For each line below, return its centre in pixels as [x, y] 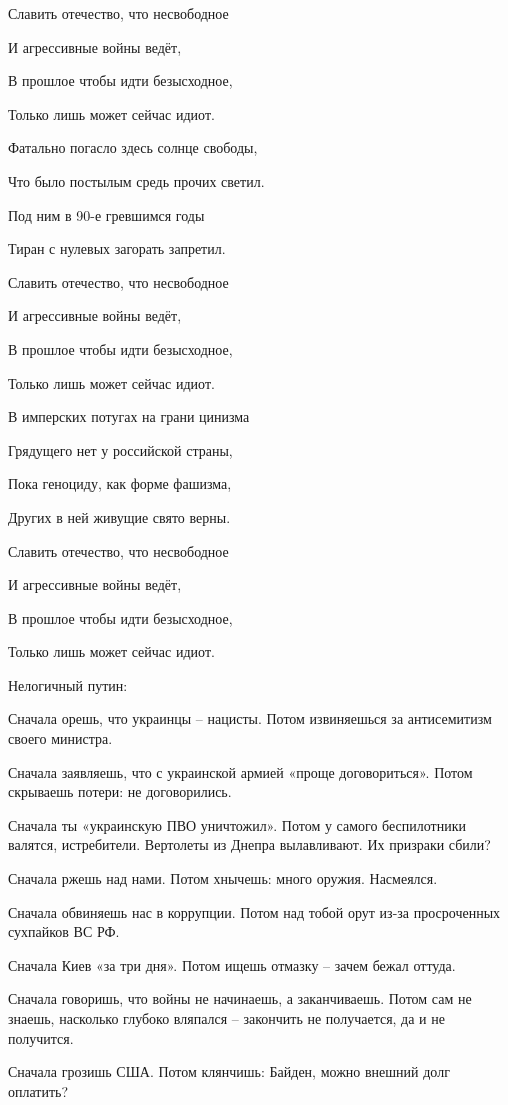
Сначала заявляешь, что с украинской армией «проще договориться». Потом [240, 771]
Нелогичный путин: [68, 684]
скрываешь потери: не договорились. [120, 791]
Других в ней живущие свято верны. [119, 516]
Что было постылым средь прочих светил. [136, 180]
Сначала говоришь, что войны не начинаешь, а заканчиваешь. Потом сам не [240, 998]
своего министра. [60, 738]
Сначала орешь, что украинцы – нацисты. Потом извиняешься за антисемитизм [250, 718]
